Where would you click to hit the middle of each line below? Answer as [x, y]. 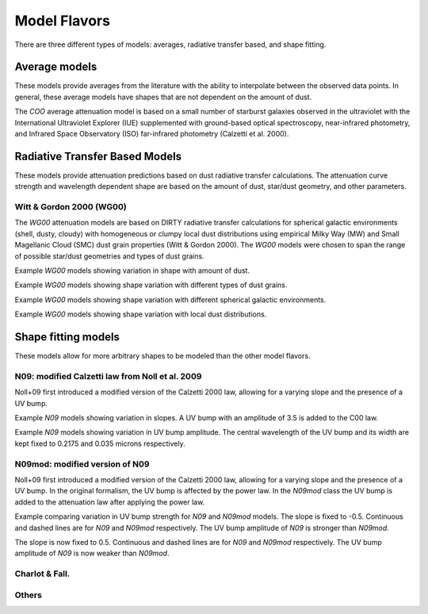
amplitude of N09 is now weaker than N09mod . [92, 553]
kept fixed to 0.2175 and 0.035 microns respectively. [100, 443]
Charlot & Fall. [42, 574]
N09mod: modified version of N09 [82, 464]
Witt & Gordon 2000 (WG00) [71, 207]
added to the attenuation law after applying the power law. [110, 502]
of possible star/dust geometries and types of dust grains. [110, 256]
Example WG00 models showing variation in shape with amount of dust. [132, 271]
